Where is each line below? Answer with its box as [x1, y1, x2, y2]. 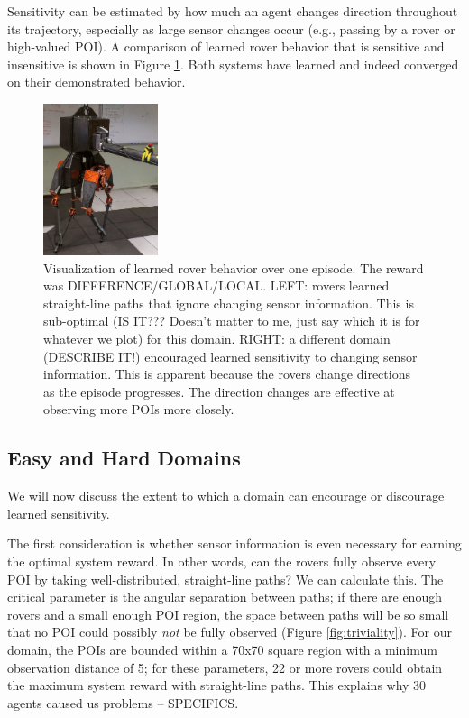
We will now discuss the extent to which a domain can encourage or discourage [7, 486, 445, 505]
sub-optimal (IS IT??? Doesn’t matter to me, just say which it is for [43, 311, 420, 330]
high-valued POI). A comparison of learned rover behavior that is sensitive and [7, 37, 445, 56]
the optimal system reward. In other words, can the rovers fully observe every [7, 551, 437, 570]
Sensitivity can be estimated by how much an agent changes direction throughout [7, 2, 458, 20]
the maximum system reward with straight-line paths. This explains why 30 [7, 676, 427, 695]
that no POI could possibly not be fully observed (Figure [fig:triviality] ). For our [7, 622, 452, 641]
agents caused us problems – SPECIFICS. [7, 693, 239, 712]
